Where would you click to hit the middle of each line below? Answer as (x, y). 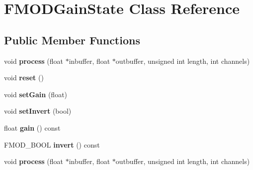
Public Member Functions (72, 40)
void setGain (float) (36, 94)
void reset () (24, 78)
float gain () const (32, 127)
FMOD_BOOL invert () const (52, 144)
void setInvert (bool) (38, 111)
